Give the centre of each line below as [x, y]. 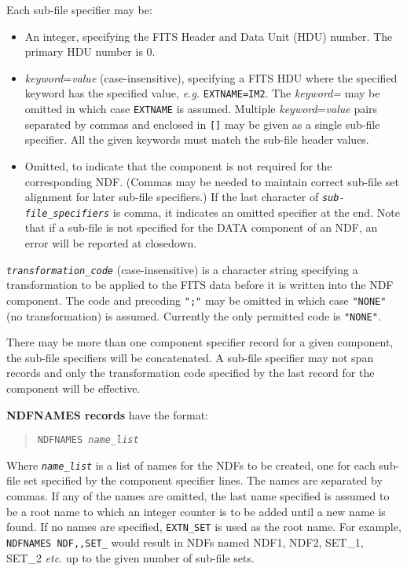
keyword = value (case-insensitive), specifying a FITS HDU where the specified [211, 77]
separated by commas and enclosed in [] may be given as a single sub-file [202, 124]
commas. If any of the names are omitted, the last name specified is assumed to [198, 496]
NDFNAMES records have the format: [107, 414]
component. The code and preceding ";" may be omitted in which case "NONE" [196, 300]
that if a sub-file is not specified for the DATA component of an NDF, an [201, 227]
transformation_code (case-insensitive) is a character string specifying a [182, 269]
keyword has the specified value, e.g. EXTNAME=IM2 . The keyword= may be [202, 93]
